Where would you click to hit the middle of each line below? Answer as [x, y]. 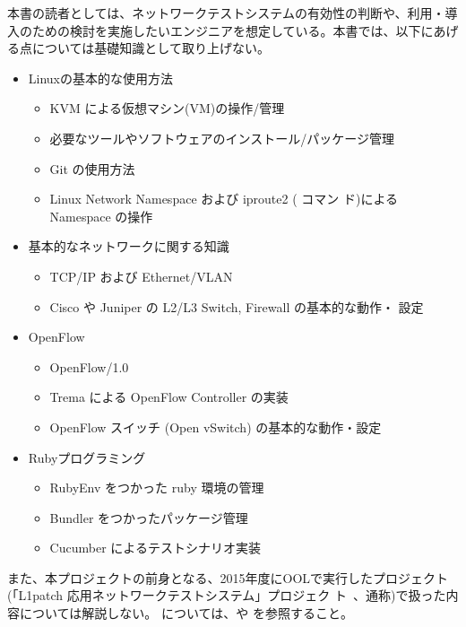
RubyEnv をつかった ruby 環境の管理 [157, 488]
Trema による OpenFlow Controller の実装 [169, 397]
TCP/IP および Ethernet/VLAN [141, 276]
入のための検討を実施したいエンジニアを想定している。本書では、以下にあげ [233, 30]
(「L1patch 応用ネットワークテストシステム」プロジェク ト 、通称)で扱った [227, 595]
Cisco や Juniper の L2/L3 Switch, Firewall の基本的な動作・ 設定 [237, 306]
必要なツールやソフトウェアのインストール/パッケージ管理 [222, 138]
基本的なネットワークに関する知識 [129, 246]
